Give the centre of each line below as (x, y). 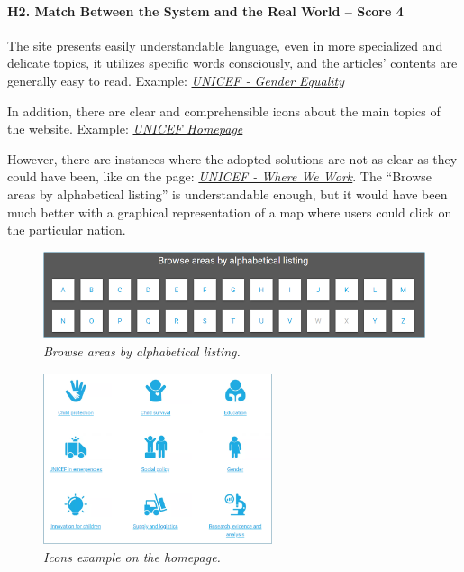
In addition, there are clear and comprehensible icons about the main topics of (224, 111)
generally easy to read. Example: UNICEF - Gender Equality (176, 80)
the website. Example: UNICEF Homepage (125, 129)
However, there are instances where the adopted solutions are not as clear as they (232, 158)
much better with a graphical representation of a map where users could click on (230, 212)
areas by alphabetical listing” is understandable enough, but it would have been (227, 194)
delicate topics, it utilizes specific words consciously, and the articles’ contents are (232, 63)
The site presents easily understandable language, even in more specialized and (225, 45)
